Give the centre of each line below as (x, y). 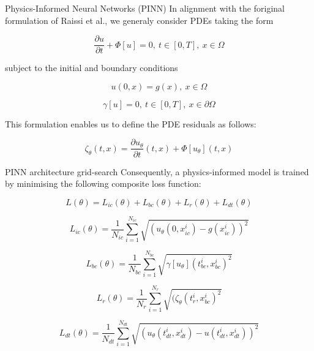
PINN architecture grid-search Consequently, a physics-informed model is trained (157, 171)
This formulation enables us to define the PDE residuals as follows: (131, 123)
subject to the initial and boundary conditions (92, 68)
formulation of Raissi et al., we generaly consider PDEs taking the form (139, 20)
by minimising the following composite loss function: (103, 183)
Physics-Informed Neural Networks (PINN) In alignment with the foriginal (145, 8)
